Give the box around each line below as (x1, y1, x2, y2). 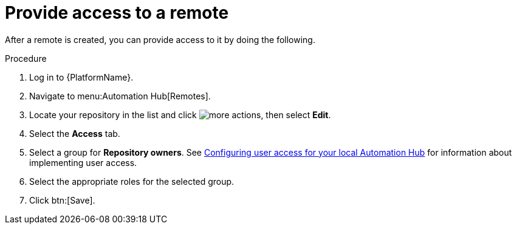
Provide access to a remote (5, 2, 229, 23)
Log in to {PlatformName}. (29, 71, 134, 82)
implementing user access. (29, 157, 137, 168)
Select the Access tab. (29, 128, 120, 139)
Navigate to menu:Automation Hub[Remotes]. (29, 90, 211, 101)
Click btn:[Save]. (29, 194, 95, 205)
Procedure (5, 53, 47, 64)
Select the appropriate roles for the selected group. (29, 176, 235, 187)
